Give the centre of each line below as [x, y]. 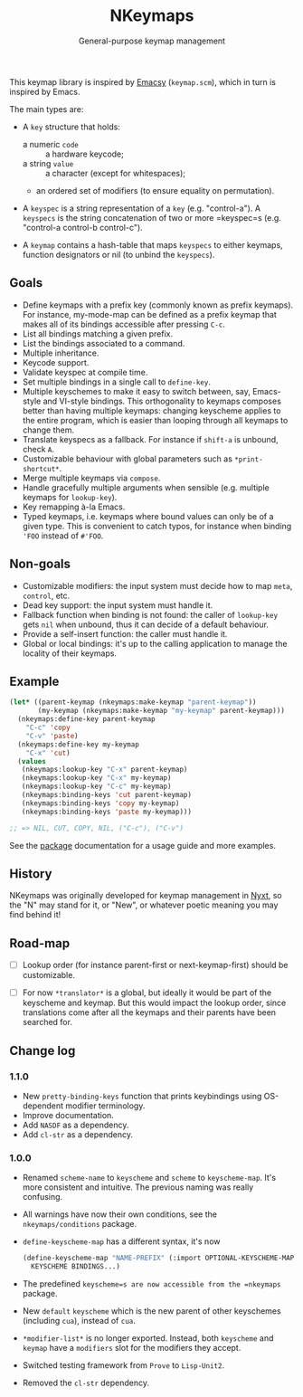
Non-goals [40, 564]
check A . [38, 449]
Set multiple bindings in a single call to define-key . [116, 382]
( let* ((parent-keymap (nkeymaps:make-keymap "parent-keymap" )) [133, 702]
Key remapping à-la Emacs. [74, 507]
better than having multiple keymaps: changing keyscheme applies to [151, 410]
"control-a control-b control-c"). [82, 227]
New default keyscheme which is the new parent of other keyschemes [152, 1311]
